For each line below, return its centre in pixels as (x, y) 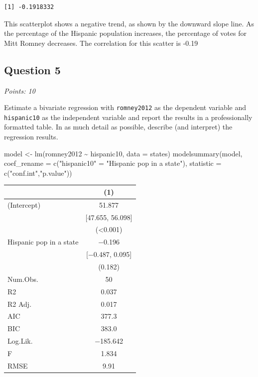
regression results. (31, 137)
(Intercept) (24, 204)
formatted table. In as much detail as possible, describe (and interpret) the (118, 127)
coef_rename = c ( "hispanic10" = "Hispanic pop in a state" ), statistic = (113, 163)
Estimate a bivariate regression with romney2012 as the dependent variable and (125, 107)
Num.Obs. (23, 279)
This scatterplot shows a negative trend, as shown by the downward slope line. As (129, 23)
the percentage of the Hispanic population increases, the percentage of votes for (125, 33)
